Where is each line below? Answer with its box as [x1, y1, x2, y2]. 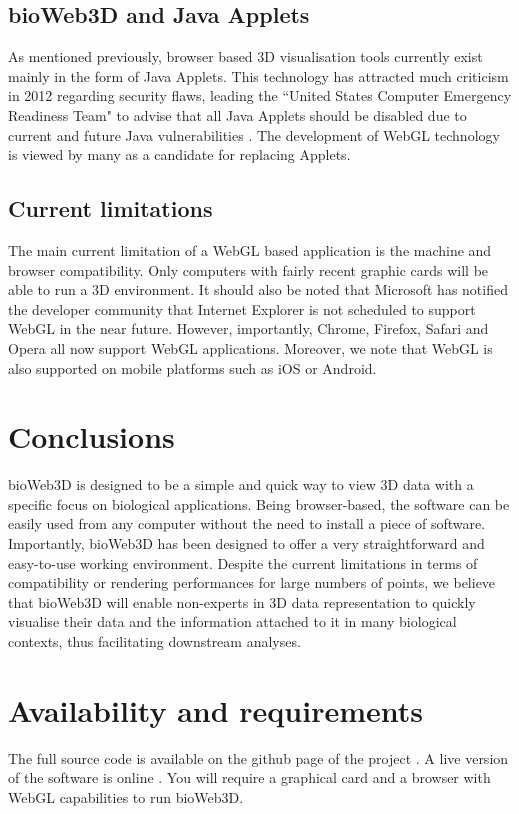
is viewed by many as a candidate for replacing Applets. [8, 144, 351, 165]
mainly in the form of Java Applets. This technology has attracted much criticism [8, 65, 509, 86]
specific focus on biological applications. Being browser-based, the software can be [8, 493, 510, 514]
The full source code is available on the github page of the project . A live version [8, 747, 509, 768]
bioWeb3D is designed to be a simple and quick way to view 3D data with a [8, 474, 474, 495]
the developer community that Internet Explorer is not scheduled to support [8, 298, 476, 319]
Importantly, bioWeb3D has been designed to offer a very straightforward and [8, 533, 485, 554]
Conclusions [8, 416, 175, 457]
